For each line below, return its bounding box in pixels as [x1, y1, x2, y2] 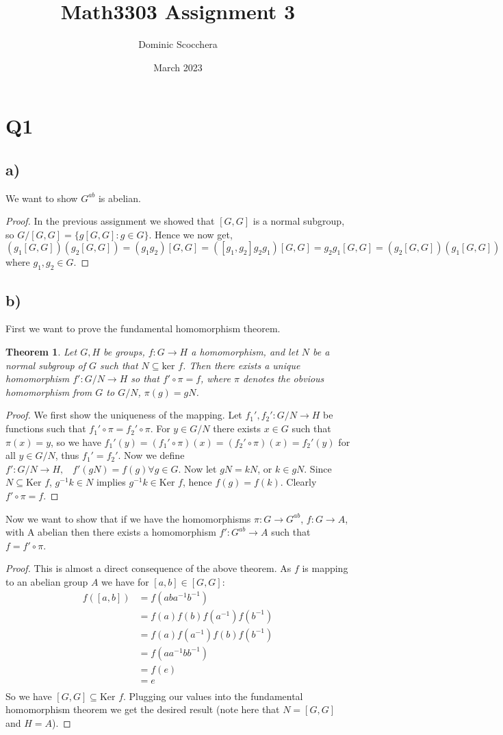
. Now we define [118, 448, 185, 462]
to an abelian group [5, 574, 88, 588]
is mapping [302, 561, 348, 575]
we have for [101, 574, 149, 588]
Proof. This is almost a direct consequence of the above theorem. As [5, 561, 292, 575]
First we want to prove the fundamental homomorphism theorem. [5, 321, 281, 336]
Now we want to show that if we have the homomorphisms [5, 511, 251, 525]
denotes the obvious [242, 371, 324, 386]
